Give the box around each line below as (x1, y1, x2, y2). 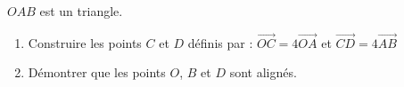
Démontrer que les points (28, 63, 166, 82)
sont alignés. (229, 63, 297, 82)
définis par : (187, 33, 253, 51)
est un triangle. (39, 2, 123, 20)
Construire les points (28, 33, 142, 51)
